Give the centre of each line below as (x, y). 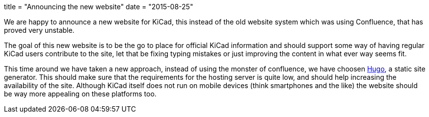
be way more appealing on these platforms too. (80, 94)
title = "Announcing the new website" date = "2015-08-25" (99, 7)
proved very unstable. (39, 30)
